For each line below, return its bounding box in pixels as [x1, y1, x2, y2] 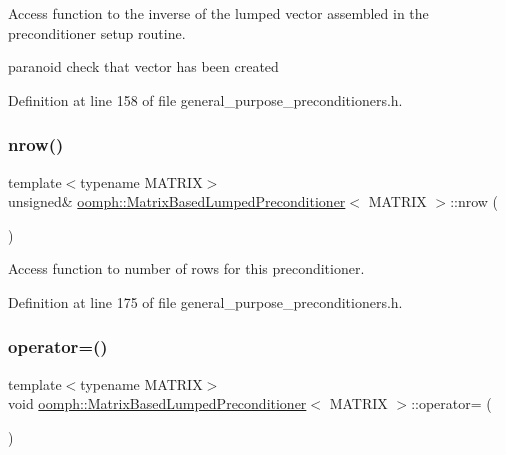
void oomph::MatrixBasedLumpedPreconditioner [8, 393, 307, 414]
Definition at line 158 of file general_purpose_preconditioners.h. [8, 89, 403, 110]
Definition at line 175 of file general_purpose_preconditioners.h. [8, 291, 403, 312]
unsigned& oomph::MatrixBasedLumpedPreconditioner [8, 191, 346, 212]
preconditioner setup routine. [8, 22, 186, 43]
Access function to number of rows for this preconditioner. [8, 258, 365, 279]
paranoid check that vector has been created [8, 56, 279, 77]
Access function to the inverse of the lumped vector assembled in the [8, 3, 429, 23]
